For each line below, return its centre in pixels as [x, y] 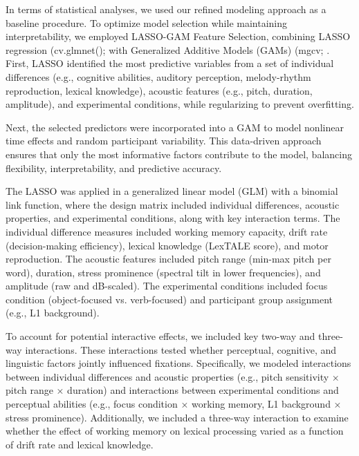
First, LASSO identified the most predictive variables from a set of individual [170, 63]
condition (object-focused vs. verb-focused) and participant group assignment [169, 299]
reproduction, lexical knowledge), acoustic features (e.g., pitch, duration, [159, 90]
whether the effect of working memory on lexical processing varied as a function [175, 431]
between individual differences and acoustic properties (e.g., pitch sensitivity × [173, 376]
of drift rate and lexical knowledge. [80, 444]
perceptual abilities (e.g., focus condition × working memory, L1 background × [174, 404]
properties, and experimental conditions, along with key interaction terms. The [173, 218]
